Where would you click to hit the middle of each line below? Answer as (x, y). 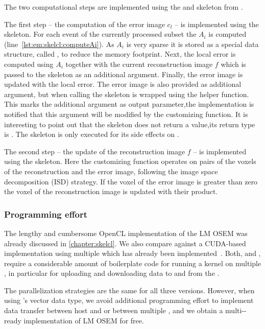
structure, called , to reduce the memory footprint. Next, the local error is (120, 54)
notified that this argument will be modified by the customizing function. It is (126, 114)
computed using (29, 64)
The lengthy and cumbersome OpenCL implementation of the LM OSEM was (126, 233)
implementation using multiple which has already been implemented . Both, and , (132, 253)
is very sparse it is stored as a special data (192, 44)
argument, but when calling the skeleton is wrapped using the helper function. (127, 94)
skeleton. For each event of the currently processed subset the (100, 34)
